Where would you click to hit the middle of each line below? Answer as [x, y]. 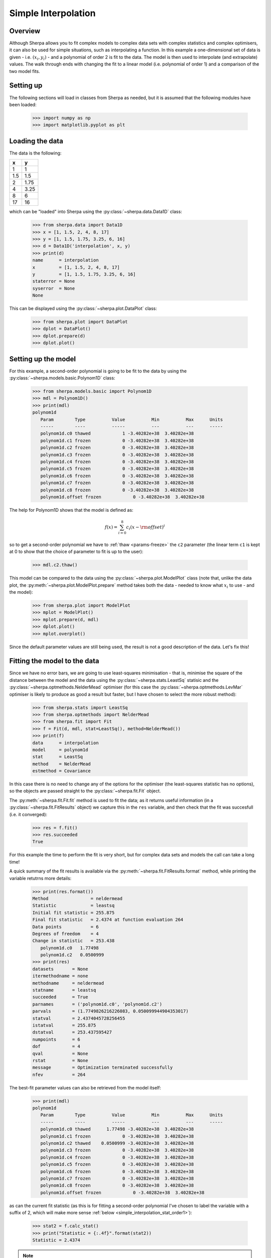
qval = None [60, 1053]
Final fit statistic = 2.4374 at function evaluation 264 [108, 920]
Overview [25, 31]
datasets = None [60, 969]
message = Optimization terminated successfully [103, 1068]
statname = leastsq [64, 990]
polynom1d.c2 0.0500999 [72, 955]
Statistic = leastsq [74, 906]
